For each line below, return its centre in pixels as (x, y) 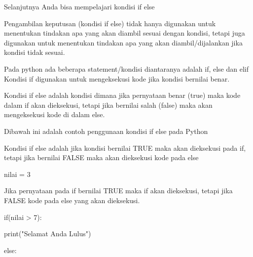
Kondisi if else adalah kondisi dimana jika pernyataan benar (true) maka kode (122, 95)
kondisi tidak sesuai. (35, 52)
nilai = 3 (17, 174)
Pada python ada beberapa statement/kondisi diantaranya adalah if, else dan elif (126, 68)
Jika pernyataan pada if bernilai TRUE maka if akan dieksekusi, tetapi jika (118, 191)
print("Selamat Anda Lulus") (48, 234)
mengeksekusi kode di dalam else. (54, 114)
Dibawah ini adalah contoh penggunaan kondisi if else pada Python (106, 131)
